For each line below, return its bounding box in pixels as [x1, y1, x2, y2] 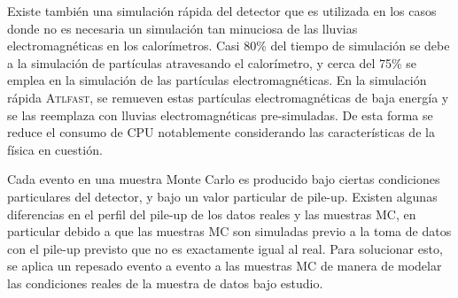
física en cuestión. [7, 140, 103, 158]
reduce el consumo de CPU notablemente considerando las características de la [7, 123, 435, 141]
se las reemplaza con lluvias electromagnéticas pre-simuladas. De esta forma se [7, 105, 433, 124]
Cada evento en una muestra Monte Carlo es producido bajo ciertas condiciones [7, 170, 440, 188]
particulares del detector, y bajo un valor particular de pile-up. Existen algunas [7, 187, 438, 205]
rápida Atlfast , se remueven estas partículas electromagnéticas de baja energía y [7, 88, 449, 106]
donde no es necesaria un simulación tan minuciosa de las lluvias [7, 19, 358, 37]
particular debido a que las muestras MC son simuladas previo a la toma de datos [7, 222, 452, 241]
